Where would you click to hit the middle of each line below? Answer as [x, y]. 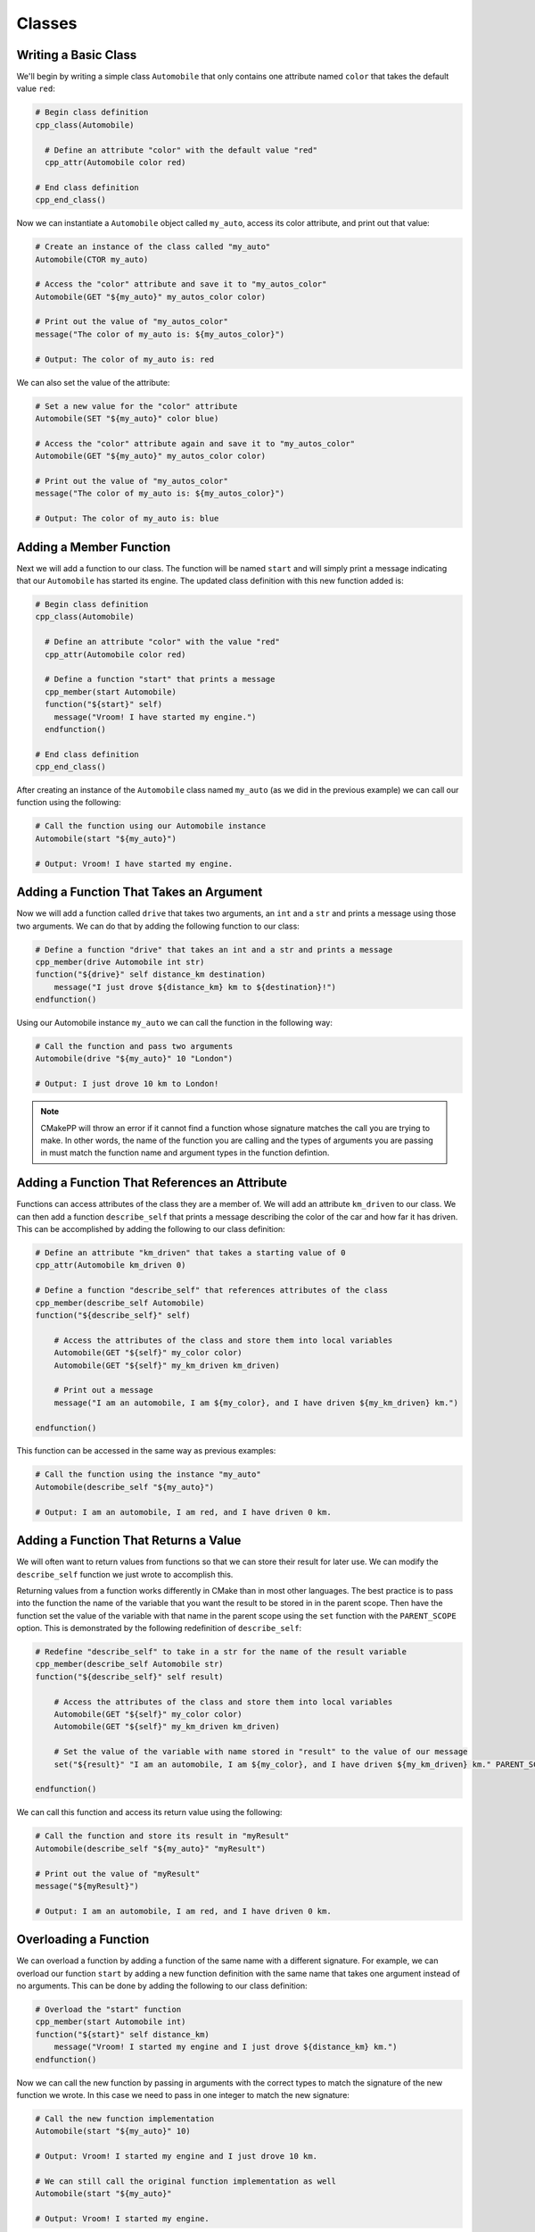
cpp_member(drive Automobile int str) [120, 962]
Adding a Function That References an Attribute [152, 1183]
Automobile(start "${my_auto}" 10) [113, 2131]
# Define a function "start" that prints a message [160, 679]
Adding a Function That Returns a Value [129, 1541]
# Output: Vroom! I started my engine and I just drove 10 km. [177, 2157]
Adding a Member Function [94, 547]
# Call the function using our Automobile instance [151, 826]
